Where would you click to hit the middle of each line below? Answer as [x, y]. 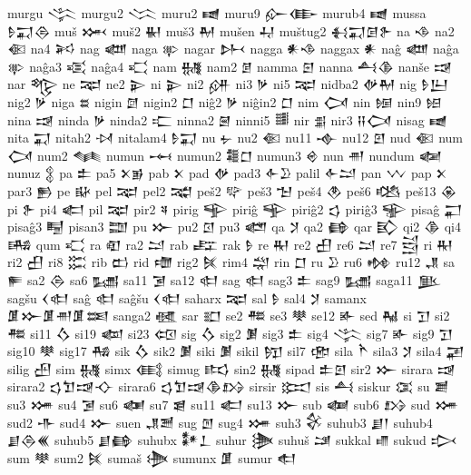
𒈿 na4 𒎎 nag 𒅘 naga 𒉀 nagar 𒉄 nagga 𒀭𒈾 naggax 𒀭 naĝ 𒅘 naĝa [233, 49]
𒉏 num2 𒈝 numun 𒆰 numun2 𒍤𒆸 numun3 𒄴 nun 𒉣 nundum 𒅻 [225, 155]
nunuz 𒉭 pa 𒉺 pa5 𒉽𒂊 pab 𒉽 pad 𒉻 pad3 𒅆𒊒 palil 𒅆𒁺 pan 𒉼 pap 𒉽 [227, 173]
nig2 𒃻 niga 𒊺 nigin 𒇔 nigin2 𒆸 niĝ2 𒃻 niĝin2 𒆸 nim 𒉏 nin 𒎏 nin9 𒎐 [225, 101]
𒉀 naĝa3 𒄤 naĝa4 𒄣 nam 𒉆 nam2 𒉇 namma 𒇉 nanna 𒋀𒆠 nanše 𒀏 [230, 66]
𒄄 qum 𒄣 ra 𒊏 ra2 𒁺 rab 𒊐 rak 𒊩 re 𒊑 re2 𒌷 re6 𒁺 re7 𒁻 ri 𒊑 [231, 244]
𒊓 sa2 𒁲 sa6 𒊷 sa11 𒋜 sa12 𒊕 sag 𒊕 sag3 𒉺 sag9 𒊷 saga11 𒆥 [225, 279]
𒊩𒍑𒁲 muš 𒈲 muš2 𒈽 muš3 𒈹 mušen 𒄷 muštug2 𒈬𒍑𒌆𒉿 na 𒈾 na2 [231, 30]
